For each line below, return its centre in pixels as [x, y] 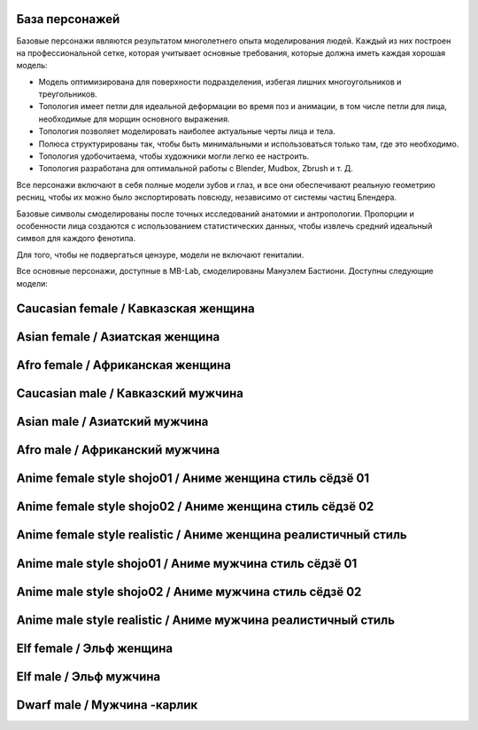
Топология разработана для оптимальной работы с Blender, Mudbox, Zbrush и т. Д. [196, 169]
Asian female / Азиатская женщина [118, 337]
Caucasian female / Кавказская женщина [136, 309]
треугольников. [68, 94]
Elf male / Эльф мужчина [89, 676]
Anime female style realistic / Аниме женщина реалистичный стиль [212, 535]
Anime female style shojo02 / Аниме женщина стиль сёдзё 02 [195, 507]
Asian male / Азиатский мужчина [112, 422]
